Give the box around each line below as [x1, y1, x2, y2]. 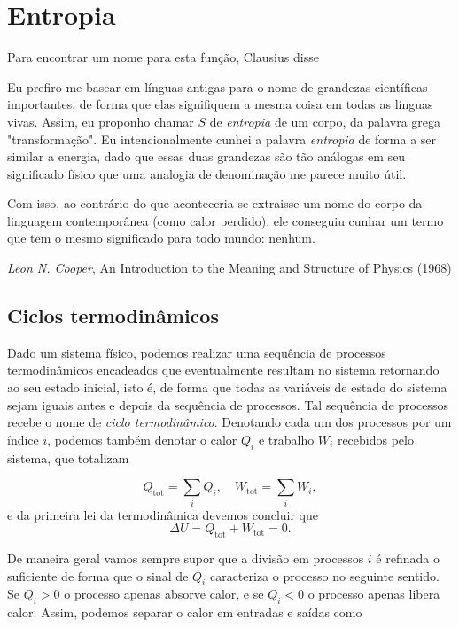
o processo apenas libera [307, 584, 440, 603]
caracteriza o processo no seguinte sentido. [209, 566, 440, 584]
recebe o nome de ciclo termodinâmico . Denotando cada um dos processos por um [7, 413, 452, 431]
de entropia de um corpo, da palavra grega [209, 112, 441, 130]
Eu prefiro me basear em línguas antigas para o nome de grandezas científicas [7, 77, 428, 96]
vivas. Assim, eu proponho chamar [7, 112, 194, 130]
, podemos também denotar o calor [47, 430, 237, 448]
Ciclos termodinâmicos [7, 302, 219, 329]
